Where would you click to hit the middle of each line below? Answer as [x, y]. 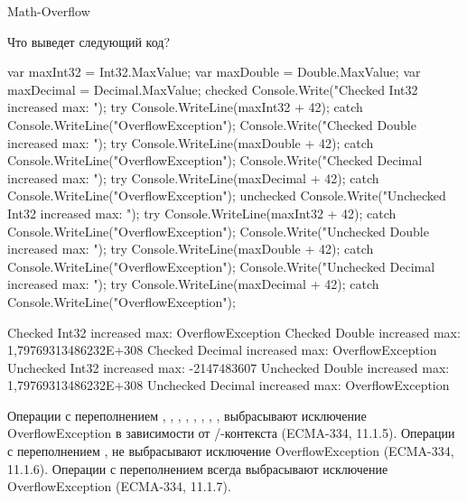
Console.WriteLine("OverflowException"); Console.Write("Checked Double [212, 124]
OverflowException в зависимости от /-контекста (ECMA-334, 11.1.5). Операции [231, 433]
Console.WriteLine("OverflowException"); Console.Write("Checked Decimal [215, 160]
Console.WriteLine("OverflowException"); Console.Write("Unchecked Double [218, 231]
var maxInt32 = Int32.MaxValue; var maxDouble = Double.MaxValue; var [214, 72]
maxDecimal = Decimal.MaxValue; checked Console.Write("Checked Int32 [213, 89]
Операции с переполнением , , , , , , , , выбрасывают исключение [187, 415]
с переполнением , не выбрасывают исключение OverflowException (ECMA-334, [231, 451]
